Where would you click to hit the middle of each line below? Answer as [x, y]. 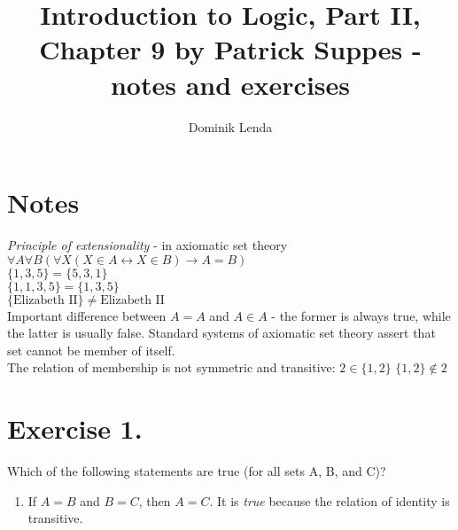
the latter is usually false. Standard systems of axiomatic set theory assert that [221, 333]
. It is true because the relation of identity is [330, 500]
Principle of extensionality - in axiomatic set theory [147, 245]
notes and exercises [230, 84]
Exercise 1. [75, 429]
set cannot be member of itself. [91, 350]
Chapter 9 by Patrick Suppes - [230, 49]
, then [155, 500]
